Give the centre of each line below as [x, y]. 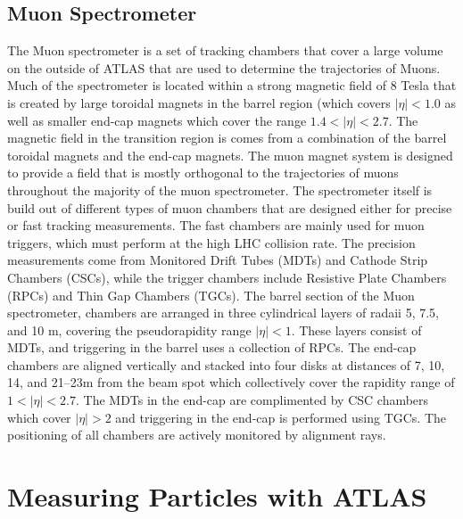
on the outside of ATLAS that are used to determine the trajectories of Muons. [224, 67]
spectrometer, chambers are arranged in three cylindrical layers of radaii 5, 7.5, [223, 313]
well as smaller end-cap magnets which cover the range [157, 120]
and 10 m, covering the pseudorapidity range [129, 330]
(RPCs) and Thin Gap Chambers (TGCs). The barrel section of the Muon [211, 295]
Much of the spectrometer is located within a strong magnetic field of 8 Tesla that [232, 85]
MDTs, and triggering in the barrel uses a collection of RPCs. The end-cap [212, 347]
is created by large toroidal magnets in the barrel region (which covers [199, 102]
